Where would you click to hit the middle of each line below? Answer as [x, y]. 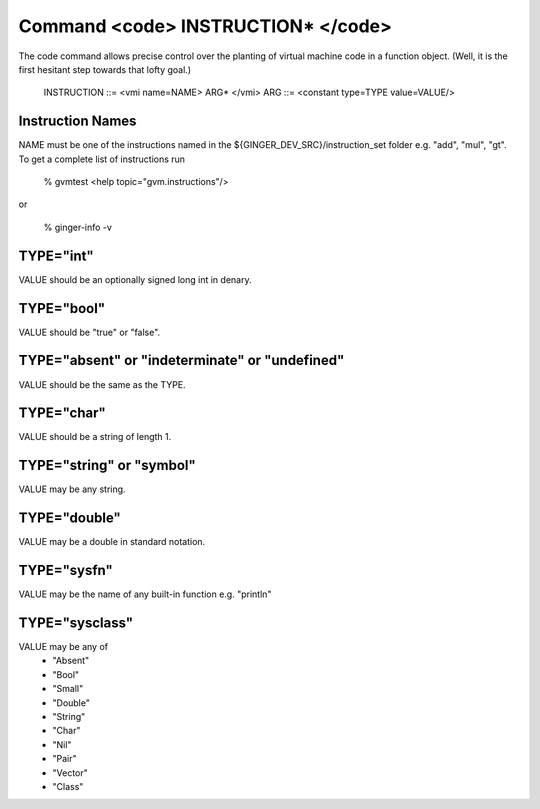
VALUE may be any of [63, 647]
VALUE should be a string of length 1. [95, 437]
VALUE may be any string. [72, 489]
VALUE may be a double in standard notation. [112, 542]
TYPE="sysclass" [76, 622]
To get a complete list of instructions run [101, 159]
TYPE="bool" [62, 308]
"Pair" [64, 759]
